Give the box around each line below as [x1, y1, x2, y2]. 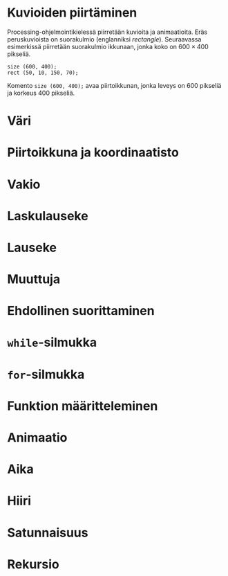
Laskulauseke [7, 208, 88, 224]
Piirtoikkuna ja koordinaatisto [7, 145, 180, 161]
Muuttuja [7, 271, 61, 287]
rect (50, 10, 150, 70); [7, 69, 79, 76]
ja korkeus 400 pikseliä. [7, 89, 75, 97]
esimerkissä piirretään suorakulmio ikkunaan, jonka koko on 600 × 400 [7, 42, 209, 51]
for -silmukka [7, 366, 85, 382]
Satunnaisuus [7, 525, 88, 541]
